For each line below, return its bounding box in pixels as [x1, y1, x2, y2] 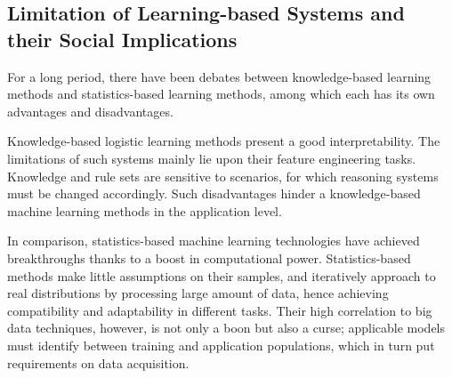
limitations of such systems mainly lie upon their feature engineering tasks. [7, 149, 416, 167]
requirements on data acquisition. [7, 353, 190, 372]
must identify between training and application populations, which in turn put [7, 335, 435, 354]
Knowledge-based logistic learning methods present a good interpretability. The [7, 132, 440, 150]
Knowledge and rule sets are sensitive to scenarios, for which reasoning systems [7, 166, 439, 185]
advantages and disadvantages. [7, 101, 174, 120]
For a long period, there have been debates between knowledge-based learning [7, 67, 432, 85]
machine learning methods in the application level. [7, 201, 282, 220]
